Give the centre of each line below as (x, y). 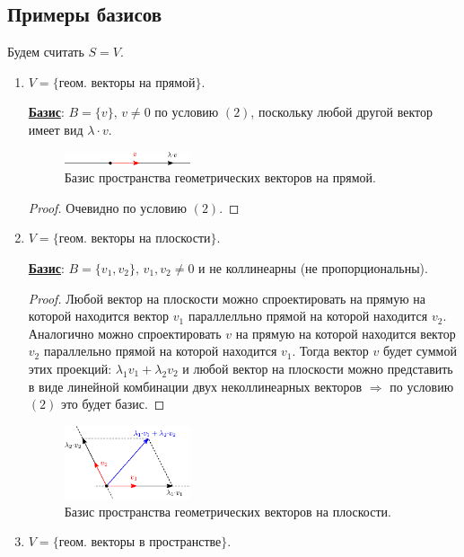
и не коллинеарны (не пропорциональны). (313, 267)
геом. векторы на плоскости (135, 239)
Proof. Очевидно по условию (108, 207)
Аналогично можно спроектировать (125, 333)
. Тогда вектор (330, 351)
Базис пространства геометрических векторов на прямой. (220, 177)
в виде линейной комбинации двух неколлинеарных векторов (195, 386)
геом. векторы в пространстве (140, 543)
